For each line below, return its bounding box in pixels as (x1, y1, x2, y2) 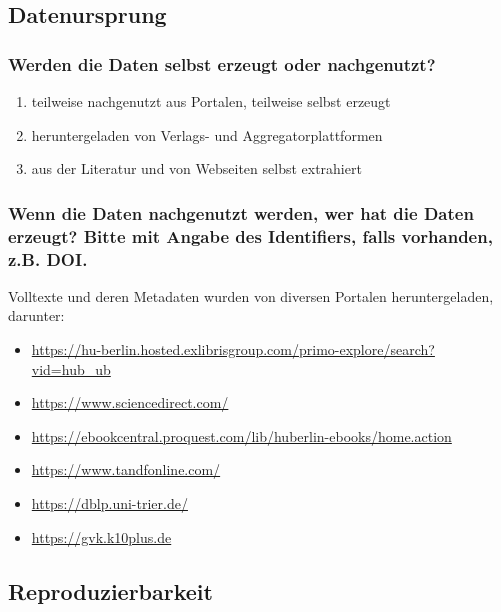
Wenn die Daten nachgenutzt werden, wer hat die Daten (8, 200, 474, 225)
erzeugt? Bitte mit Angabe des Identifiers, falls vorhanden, (8, 223, 493, 248)
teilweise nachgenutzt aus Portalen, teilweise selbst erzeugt (31, 91, 391, 111)
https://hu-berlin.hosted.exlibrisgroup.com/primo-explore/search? (31, 339, 435, 360)
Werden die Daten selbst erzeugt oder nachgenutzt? (8, 51, 436, 76)
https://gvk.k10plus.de (31, 526, 172, 547)
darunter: (8, 305, 65, 326)
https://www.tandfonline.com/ (31, 459, 221, 480)
